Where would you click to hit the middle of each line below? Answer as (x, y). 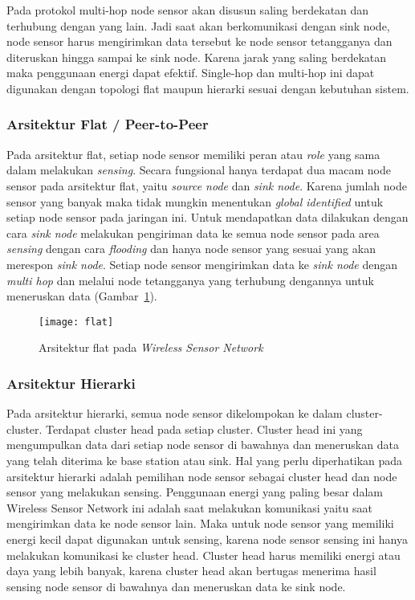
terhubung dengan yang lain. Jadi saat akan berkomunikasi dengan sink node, (198, 25)
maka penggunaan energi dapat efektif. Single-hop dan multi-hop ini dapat (191, 73)
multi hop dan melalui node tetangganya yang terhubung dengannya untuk (190, 280)
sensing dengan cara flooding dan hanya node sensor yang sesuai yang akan (191, 249)
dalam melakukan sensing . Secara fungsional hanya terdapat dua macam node (199, 170)
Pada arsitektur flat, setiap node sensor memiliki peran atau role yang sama (193, 154)
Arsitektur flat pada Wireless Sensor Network (151, 347)
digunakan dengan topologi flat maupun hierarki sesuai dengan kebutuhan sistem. (208, 88)
